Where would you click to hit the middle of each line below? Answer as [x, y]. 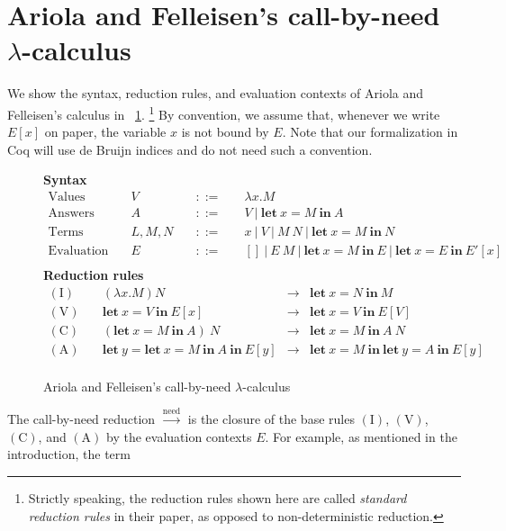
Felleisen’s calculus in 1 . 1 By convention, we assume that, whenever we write [224, 112]
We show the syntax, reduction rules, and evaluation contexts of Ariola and [216, 93]
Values [67, 197]
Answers [71, 213]
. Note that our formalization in [370, 132]
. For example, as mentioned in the [361, 436]
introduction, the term [69, 454]
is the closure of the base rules [271, 419]
